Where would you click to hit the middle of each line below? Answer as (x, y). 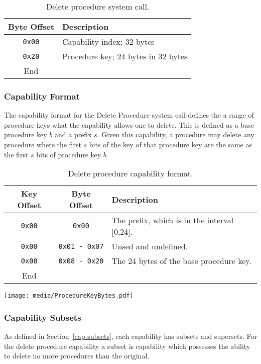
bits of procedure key (69, 154)
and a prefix (73, 134)
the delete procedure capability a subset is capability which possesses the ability (127, 346)
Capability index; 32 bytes (108, 41)
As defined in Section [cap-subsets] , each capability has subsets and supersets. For (130, 336)
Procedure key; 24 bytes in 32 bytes (125, 56)
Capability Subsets (43, 317)
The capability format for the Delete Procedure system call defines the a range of (129, 115)
